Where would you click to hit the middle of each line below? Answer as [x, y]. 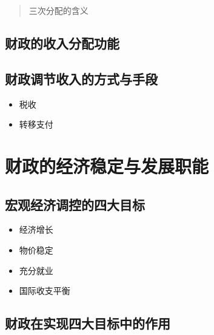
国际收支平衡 [45, 291]
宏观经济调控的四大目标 [75, 204]
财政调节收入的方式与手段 [81, 78]
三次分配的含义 [59, 10]
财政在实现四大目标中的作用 [88, 323]
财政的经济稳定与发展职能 [107, 165]
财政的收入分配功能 [62, 43]
